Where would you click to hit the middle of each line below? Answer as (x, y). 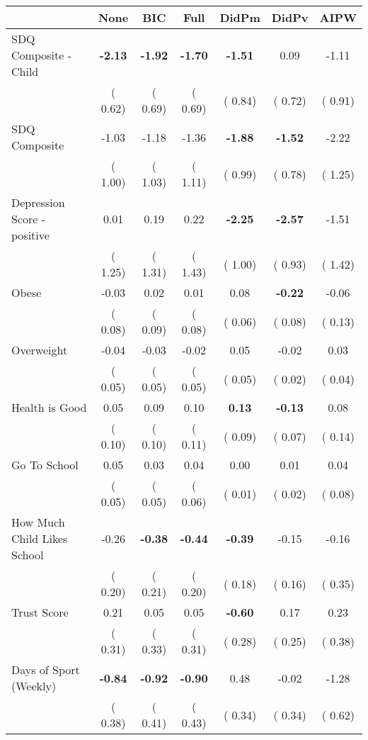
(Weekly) (34, 686)
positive (30, 235)
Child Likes (40, 538)
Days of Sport (46, 669)
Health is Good (49, 407)
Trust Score (40, 612)
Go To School (45, 465)
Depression (38, 202)
